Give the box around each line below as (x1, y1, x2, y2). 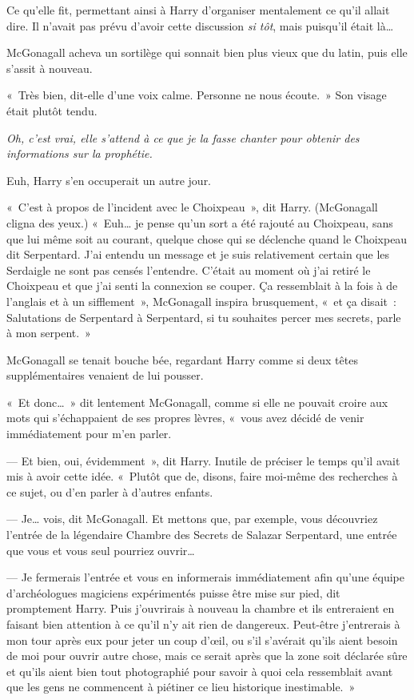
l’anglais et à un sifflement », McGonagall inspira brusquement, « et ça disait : (6, 292, 396, 309)
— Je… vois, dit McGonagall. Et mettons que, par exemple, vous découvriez (6, 510, 378, 527)
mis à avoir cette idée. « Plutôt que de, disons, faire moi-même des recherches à (6, 468, 398, 485)
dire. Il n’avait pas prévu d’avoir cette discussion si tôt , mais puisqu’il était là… (6, 17, 394, 34)
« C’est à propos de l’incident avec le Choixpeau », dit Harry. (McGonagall (6, 199, 378, 215)
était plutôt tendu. (6, 102, 98, 119)
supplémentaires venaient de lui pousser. (6, 367, 204, 384)
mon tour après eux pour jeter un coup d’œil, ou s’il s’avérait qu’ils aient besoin (6, 631, 398, 648)
